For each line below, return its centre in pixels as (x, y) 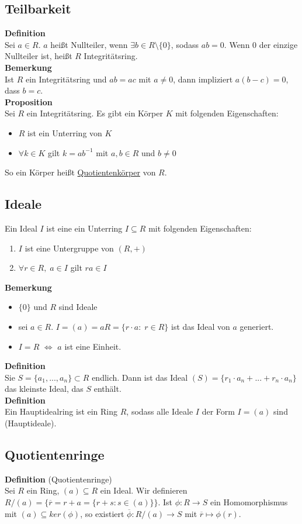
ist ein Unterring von (65, 132)
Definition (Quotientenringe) (58, 479)
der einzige (278, 44)
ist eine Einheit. (93, 346)
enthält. (107, 389)
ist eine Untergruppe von (69, 248)
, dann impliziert (203, 79)
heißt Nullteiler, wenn (89, 44)
